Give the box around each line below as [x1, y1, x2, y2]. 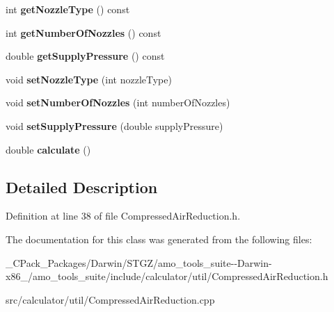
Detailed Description [6, 176, 158, 197]
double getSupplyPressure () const [6, 49, 165, 63]
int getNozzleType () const [6, 2, 130, 16]
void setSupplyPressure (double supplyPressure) [6, 118, 223, 133]
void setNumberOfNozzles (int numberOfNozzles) [6, 95, 230, 110]
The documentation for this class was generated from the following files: [6, 231, 312, 246]
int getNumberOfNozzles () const [6, 25, 161, 40]
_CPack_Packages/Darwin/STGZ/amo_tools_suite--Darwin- [6, 255, 272, 270]
